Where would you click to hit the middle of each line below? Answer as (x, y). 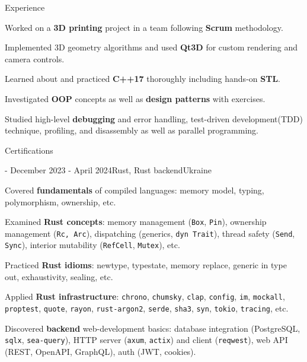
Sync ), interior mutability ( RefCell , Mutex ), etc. (92, 245)
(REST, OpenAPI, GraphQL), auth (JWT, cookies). (100, 351)
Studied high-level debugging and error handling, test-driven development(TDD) (154, 118)
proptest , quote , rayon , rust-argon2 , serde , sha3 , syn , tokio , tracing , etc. (147, 308)
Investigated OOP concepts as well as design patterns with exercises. (135, 98)
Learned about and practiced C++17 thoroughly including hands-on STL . (143, 79)
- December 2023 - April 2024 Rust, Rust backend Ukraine (108, 170)
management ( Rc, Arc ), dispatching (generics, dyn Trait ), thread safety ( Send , (150, 233)
